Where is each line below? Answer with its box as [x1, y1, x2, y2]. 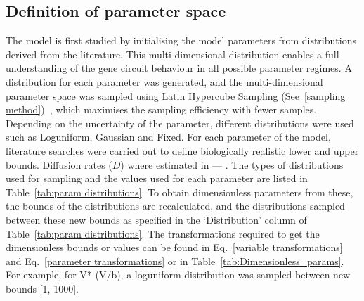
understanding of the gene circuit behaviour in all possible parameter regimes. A [6, 60, 352, 75]
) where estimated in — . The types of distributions [120, 157, 344, 172]
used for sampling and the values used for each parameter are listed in [6, 171, 308, 186]
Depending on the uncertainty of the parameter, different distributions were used [6, 115, 354, 130]
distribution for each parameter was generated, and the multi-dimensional [6, 74, 323, 89]
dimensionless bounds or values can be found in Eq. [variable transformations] [6, 240, 343, 255]
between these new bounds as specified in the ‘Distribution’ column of [6, 212, 307, 226]
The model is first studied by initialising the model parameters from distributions [6, 33, 356, 48]
